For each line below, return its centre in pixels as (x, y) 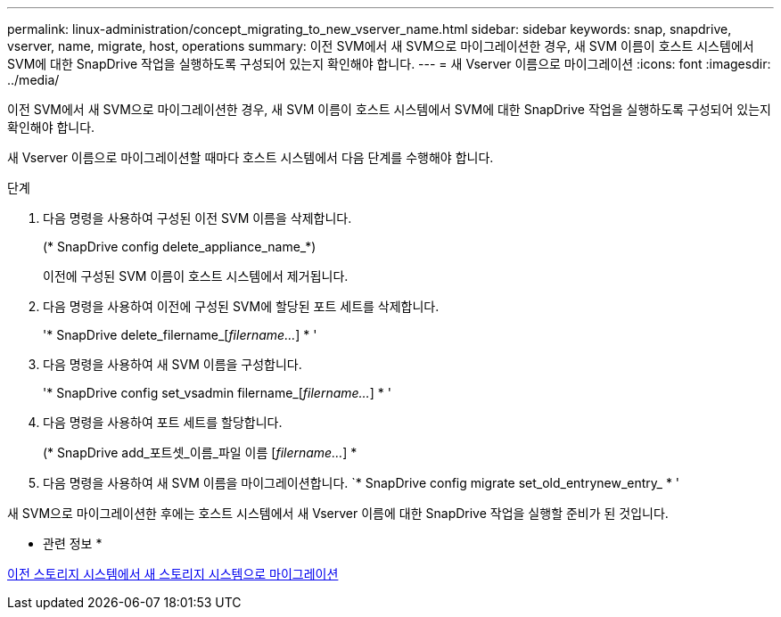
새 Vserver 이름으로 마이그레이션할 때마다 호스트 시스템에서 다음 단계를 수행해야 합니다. (251, 157)
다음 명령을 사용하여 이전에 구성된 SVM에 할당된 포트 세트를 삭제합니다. (241, 306)
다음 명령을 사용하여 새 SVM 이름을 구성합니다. (173, 364)
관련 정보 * (73, 543)
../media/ (33, 80)
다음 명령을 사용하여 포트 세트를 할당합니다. (163, 422)
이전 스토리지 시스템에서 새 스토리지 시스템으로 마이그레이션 (173, 574)
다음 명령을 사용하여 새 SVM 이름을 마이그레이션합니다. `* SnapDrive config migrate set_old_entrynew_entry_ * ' (362, 483)
